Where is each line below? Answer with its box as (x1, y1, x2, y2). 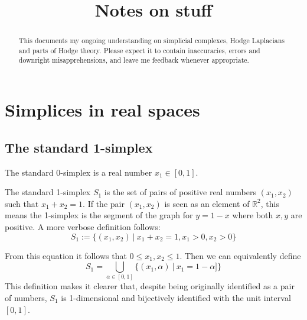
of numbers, (5, 292, 47, 304)
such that (5, 197, 39, 209)
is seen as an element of (164, 197, 250, 209)
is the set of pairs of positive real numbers (104, 186, 257, 198)
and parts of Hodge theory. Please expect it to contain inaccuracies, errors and (18, 45, 260, 55)
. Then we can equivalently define (179, 249, 301, 261)
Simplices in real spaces (5, 98, 200, 122)
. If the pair (83, 197, 125, 209)
